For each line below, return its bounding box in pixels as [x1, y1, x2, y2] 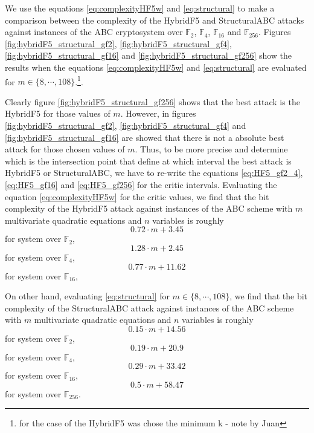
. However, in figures [120, 107, 196, 120]
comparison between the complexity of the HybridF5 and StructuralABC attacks [5, 13, 304, 26]
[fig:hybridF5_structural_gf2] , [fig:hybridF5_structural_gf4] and [5, 119, 246, 131]
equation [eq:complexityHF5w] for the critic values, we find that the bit [5, 190, 269, 203]
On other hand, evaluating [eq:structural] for [5, 290, 170, 302]
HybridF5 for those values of [5, 107, 111, 120]
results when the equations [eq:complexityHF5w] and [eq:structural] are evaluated [5, 60, 307, 73]
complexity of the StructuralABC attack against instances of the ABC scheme [5, 301, 294, 314]
